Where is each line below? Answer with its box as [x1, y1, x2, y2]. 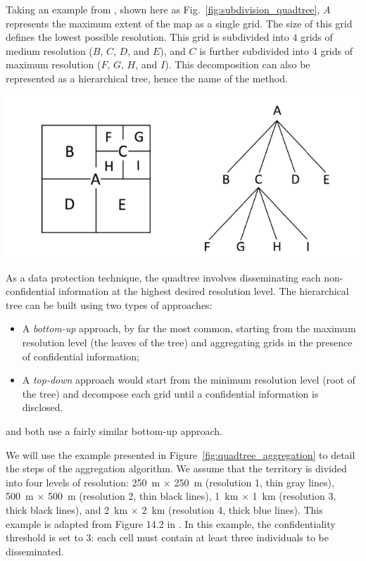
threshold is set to [6, 530, 83, 545]
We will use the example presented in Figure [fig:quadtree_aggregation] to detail [6, 447, 355, 462]
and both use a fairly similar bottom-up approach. [6, 423, 222, 438]
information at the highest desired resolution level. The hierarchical [58, 284, 349, 298]
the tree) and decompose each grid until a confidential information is [22, 386, 319, 401]
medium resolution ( [6, 43, 93, 58]
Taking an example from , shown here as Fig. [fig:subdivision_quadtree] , [6, 2, 320, 16]
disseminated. [6, 543, 64, 558]
